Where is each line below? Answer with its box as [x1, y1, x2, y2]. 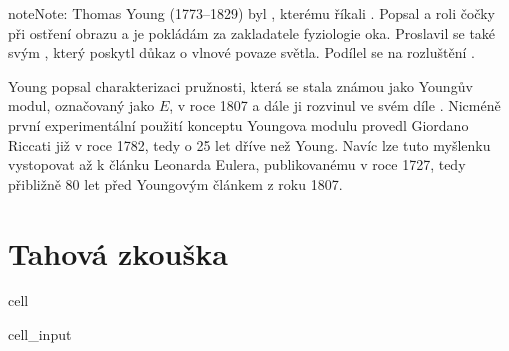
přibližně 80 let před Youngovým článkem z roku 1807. [8, 173, 343, 194]
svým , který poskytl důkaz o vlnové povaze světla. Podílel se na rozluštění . [8, 42, 475, 63]
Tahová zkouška [8, 232, 228, 273]
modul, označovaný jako [8, 95, 155, 116]
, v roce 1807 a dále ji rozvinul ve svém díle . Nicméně [169, 95, 501, 116]
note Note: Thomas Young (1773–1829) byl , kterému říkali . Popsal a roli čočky [8, 3, 495, 23]
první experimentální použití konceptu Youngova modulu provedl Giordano [8, 114, 469, 135]
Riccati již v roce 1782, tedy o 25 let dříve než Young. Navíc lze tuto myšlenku [8, 134, 491, 155]
